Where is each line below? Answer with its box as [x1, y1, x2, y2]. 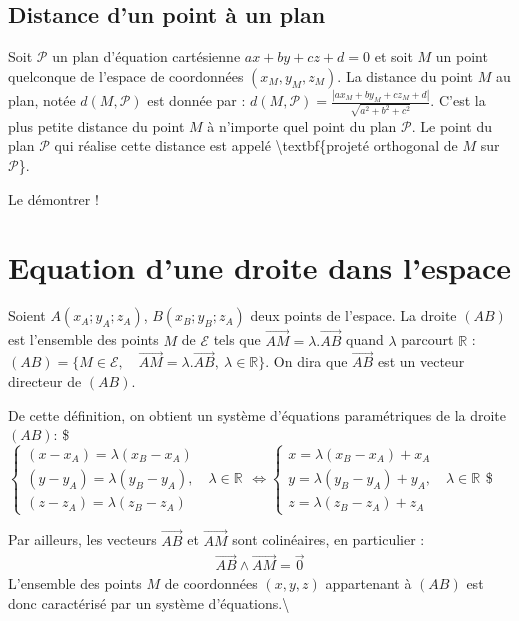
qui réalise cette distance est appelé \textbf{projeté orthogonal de [54, 135, 458, 156]
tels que [213, 329, 261, 350]
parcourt [401, 329, 454, 350]
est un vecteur [377, 351, 465, 372]
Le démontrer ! [8, 188, 99, 209]
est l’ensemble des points [8, 329, 159, 350]
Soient [8, 305, 46, 326]
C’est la [438, 90, 486, 111]
